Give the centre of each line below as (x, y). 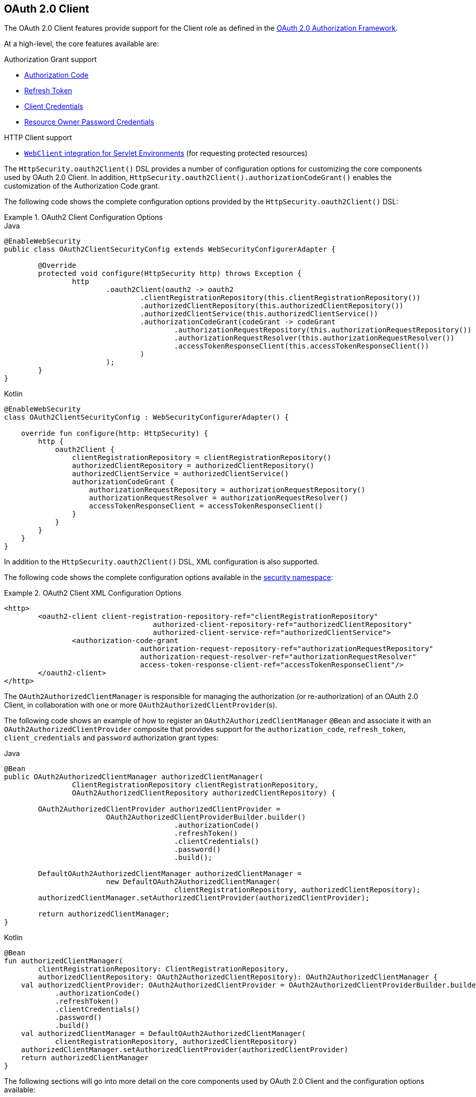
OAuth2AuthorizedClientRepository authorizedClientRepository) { (204, 793)
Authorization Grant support (50, 60)
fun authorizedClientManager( (64, 961)
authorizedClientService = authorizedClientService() (180, 474)
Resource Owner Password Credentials (89, 122)
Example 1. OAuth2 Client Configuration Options (83, 217)
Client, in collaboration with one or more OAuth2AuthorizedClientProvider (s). (141, 705)
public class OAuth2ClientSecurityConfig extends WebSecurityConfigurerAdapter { (170, 249)
